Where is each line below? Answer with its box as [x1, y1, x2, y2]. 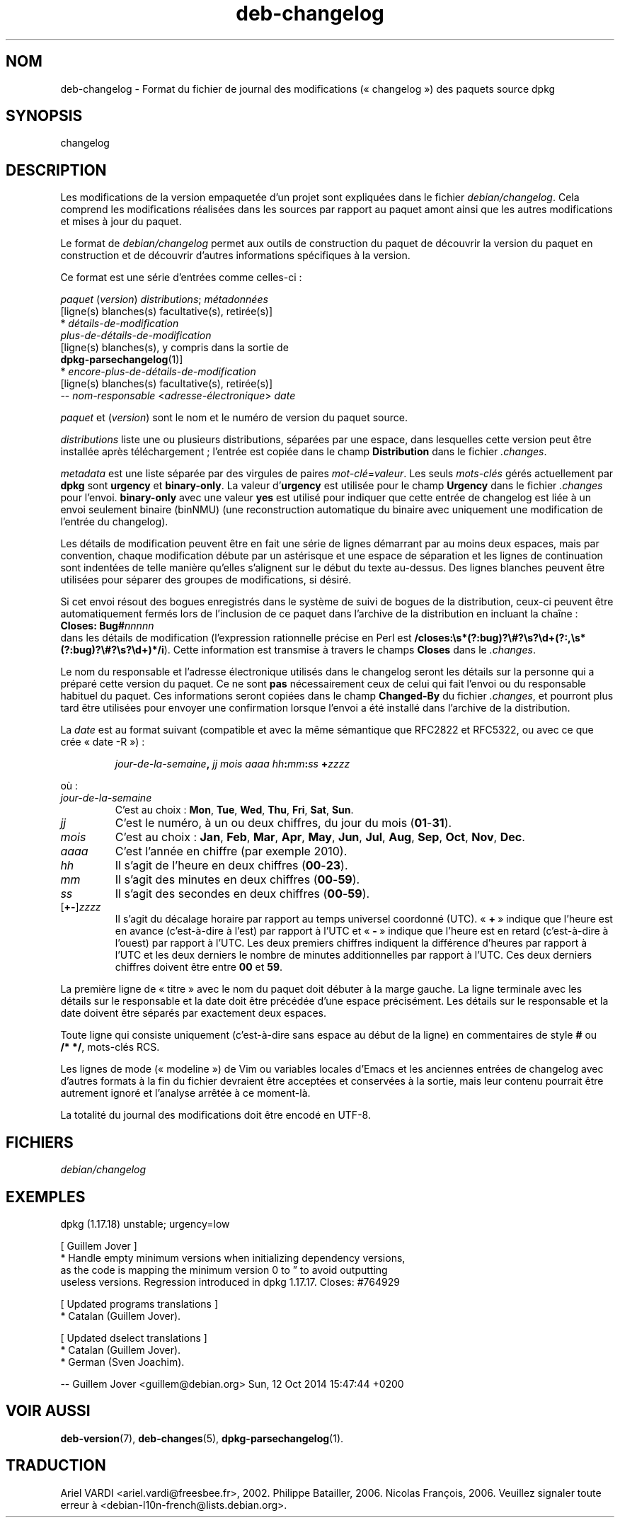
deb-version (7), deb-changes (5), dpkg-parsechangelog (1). [60, 1432, 344, 1444]
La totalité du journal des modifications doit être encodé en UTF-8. [60, 1109, 371, 1122]
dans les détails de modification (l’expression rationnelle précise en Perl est [60, 632, 412, 644]
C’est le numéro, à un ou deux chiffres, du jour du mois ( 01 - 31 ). [115, 816, 452, 831]
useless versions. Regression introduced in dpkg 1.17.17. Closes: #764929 [60, 1275, 400, 1288]
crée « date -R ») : [60, 736, 145, 748]
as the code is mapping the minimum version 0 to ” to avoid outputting [60, 1263, 388, 1276]
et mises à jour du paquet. [60, 215, 182, 228]
